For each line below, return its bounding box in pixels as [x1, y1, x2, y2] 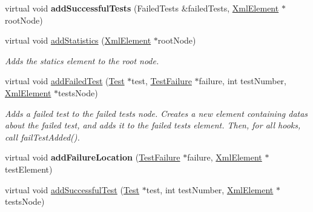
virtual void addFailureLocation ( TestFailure [5, 151, 180, 164]
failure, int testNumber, [199, 75, 286, 87]
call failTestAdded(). [5, 130, 80, 143]
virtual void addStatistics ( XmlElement [5, 34, 151, 47]
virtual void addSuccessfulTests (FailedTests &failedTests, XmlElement [5, 2, 279, 14]
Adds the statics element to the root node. [5, 54, 159, 67]
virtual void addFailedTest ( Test [5, 75, 125, 87]
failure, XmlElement [187, 151, 262, 164]
